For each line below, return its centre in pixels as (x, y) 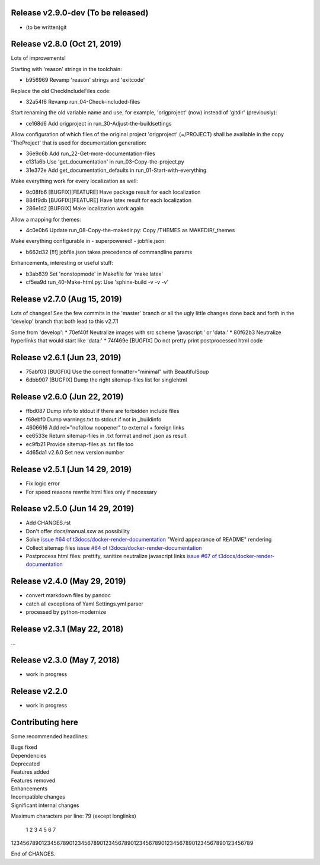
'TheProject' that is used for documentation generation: (79, 143)
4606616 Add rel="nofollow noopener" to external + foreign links (105, 428)
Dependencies (29, 755)
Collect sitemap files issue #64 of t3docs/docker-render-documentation (114, 547)
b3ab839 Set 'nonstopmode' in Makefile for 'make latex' (94, 274)
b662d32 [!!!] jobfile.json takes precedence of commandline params (109, 252)
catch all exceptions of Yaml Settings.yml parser (84, 604)
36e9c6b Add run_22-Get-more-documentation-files (90, 153)
